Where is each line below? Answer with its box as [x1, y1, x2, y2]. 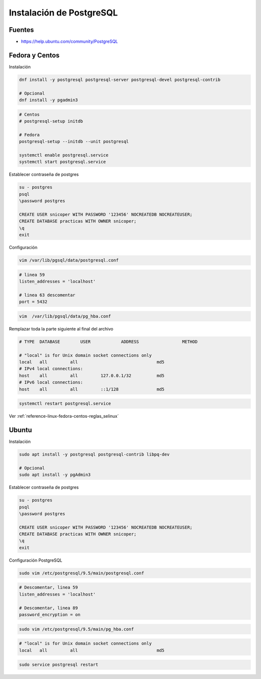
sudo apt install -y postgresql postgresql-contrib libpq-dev [19, 451, 170, 457]
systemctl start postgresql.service [19, 159, 106, 165]
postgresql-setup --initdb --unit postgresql [19, 139, 129, 144]
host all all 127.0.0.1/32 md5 [19, 373, 165, 378]
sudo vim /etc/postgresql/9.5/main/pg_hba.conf [19, 626, 134, 632]
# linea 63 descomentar [19, 292, 76, 298]
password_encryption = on [19, 612, 81, 617]
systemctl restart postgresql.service [19, 401, 111, 407]
